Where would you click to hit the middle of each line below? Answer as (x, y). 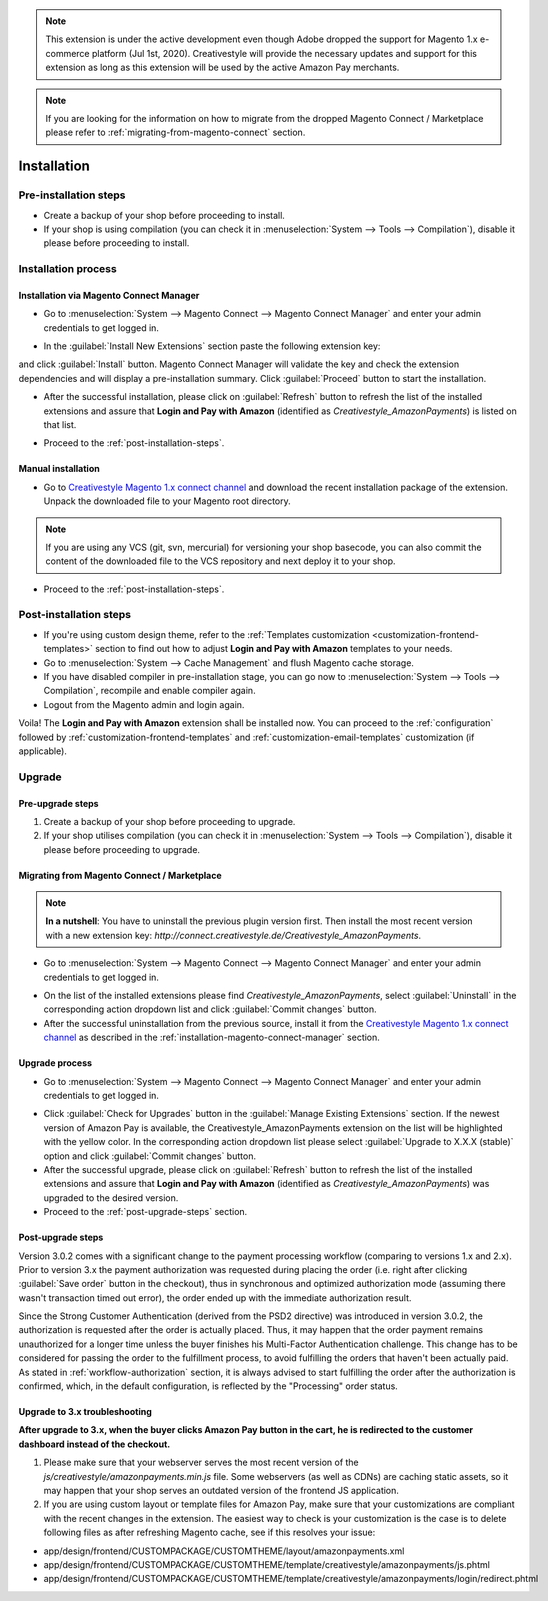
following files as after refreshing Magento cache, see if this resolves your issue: (209, 1532)
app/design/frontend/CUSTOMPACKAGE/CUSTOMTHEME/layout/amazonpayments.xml (224, 1551)
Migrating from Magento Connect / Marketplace (120, 875)
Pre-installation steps (72, 195)
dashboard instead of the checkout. (94, 1444)
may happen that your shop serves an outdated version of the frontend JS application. (221, 1490)
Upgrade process (55, 1063)
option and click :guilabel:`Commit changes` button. (150, 1156)
